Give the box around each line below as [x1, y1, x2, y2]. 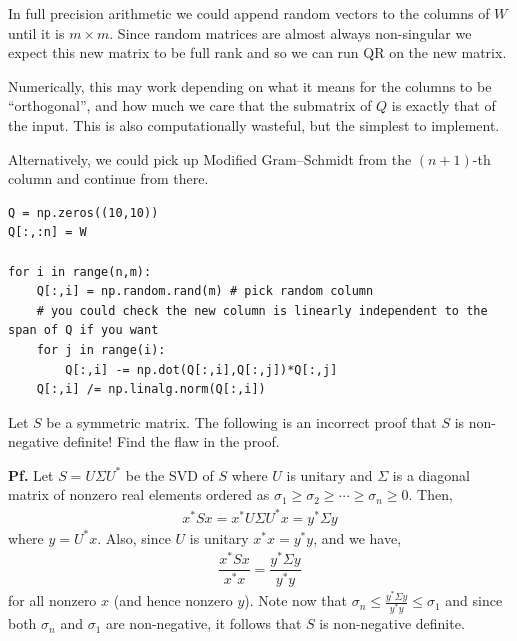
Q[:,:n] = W [8, 225, 87, 240]
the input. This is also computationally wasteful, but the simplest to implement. [8, 114, 500, 135]
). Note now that [244, 590, 347, 611]
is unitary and [286, 464, 373, 485]
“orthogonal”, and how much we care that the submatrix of [8, 95, 372, 116]
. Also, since [97, 527, 171, 548]
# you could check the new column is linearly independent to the [36, 303, 488, 318]
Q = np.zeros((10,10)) [8, 205, 159, 220]
